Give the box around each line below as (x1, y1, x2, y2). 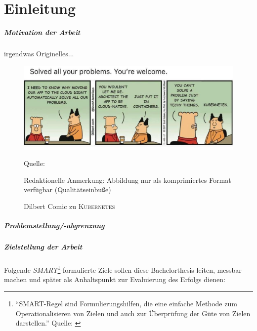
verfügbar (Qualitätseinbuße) (24, 184, 111, 195)
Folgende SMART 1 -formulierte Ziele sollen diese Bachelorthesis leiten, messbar (4, 263, 242, 275)
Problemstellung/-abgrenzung (4, 220, 105, 231)
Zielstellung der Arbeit (4, 242, 83, 252)
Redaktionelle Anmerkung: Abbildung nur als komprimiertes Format (24, 174, 231, 185)
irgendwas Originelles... (4, 48, 74, 58)
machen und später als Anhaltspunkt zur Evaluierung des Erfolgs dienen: (4, 274, 225, 285)
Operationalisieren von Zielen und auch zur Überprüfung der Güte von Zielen (15, 308, 251, 318)
